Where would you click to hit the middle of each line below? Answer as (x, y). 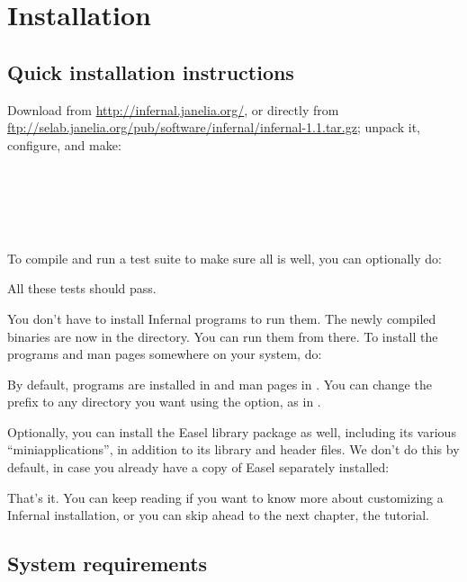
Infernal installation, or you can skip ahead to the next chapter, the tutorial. (218, 515)
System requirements (108, 564)
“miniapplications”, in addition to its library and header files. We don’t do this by (233, 449)
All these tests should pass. (82, 288)
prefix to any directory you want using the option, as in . (164, 402)
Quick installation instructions (151, 72)
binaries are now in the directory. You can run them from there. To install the (223, 336)
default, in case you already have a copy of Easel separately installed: (198, 467)
